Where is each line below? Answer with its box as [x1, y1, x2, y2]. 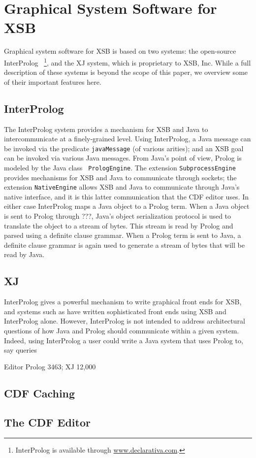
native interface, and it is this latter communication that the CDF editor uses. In [4, 191, 249, 201]
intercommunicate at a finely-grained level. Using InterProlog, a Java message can [4, 133, 251, 144]
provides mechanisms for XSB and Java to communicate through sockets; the [4, 172, 237, 182]
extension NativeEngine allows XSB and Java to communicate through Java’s [4, 182, 240, 192]
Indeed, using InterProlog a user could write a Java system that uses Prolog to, [4, 335, 243, 345]
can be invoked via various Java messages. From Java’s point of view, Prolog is [4, 153, 242, 163]
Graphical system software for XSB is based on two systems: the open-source [4, 46, 236, 56]
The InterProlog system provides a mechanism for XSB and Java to [4, 124, 208, 134]
